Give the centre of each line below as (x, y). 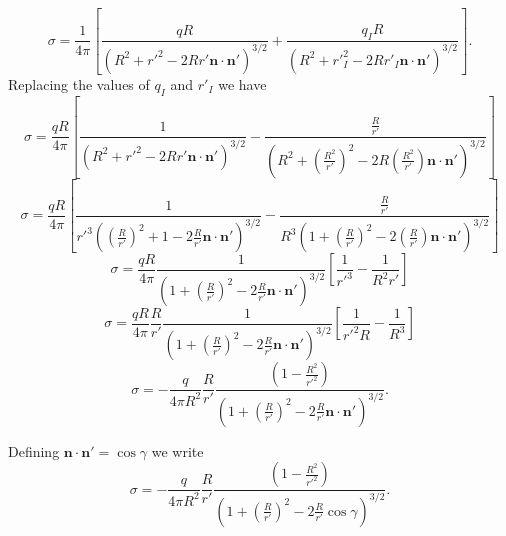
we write (177, 450)
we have (242, 83)
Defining (34, 450)
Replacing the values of (79, 83)
